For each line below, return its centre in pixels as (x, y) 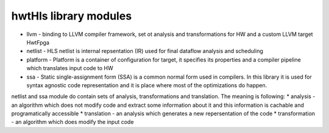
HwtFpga (38, 42)
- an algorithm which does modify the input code (73, 122)
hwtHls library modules (72, 16)
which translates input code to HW (70, 68)
